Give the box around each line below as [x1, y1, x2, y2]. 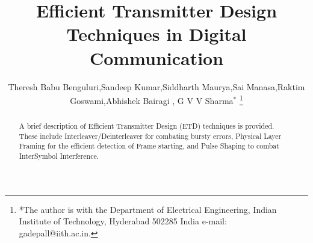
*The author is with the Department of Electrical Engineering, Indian [19, 203, 277, 215]
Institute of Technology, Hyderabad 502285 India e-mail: [19, 215, 227, 227]
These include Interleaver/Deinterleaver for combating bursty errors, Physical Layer [19, 131, 282, 141]
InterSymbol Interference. [19, 151, 99, 161]
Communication [89, 45, 224, 70]
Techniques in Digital [66, 22, 247, 46]
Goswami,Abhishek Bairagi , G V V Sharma [70, 94, 234, 106]
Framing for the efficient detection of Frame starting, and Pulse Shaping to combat [19, 141, 279, 151]
